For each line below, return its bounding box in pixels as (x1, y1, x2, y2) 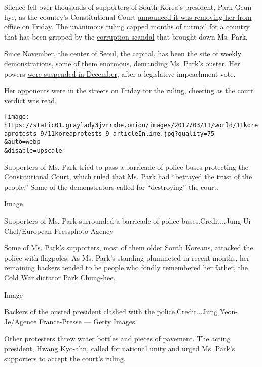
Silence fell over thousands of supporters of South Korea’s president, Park (4, 2, 233, 12)
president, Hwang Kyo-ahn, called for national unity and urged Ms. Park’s (4, 343, 235, 353)
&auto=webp (4, 138, 41, 146)
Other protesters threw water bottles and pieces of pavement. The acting (4, 333, 231, 344)
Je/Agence (4, 316, 37, 326)
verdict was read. (4, 95, 57, 105)
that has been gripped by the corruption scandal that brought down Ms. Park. (4, 31, 248, 42)
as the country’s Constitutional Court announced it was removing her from (19, 11, 252, 22)
